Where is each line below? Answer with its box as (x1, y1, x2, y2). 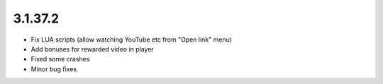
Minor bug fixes (30, 64, 77, 73)
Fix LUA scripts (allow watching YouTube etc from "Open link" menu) (30, 35, 233, 44)
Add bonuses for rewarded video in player (30, 44, 154, 53)
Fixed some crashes (30, 55, 90, 64)
